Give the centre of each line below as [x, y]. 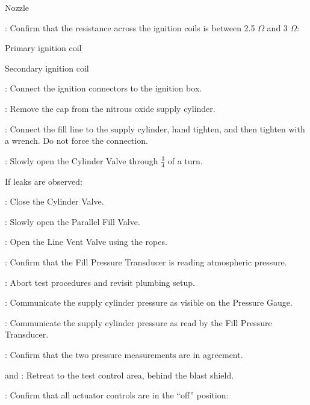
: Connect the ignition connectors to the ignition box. [104, 88]
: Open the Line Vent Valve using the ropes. [86, 242]
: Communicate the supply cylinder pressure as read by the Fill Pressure [138, 322]
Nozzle [17, 7]
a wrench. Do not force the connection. [76, 141]
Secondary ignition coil [47, 68]
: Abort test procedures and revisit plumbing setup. [100, 282]
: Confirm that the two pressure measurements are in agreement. [124, 354]
